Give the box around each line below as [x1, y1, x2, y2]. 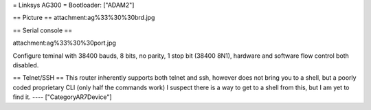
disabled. [12, 60, 39, 69]
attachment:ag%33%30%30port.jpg [12, 38, 117, 47]
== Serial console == [12, 26, 73, 34]
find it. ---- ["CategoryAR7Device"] [12, 93, 113, 101]
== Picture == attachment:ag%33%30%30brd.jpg [12, 14, 155, 22]
